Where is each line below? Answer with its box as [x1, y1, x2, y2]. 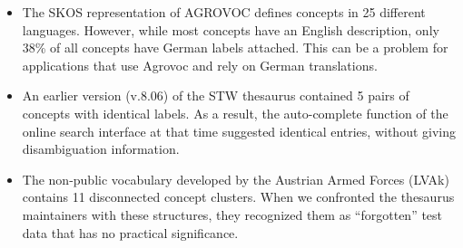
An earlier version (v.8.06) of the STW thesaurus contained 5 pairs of [22, 86, 409, 105]
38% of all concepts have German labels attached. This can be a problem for [22, 38, 448, 57]
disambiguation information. [22, 139, 180, 158]
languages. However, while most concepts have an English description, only [22, 20, 439, 39]
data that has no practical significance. [22, 223, 239, 242]
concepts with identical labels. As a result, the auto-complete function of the [22, 103, 448, 122]
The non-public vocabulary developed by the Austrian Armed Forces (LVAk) [22, 169, 449, 188]
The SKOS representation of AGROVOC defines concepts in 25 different [22, 3, 426, 21]
